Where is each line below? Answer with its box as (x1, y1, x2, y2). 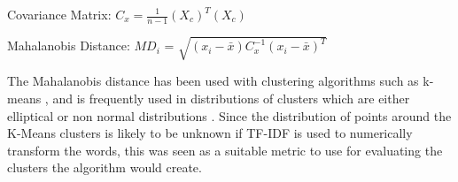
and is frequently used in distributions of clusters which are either (52, 88, 410, 107)
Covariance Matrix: (7, 5, 112, 23)
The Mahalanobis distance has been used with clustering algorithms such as (7, 72, 419, 90)
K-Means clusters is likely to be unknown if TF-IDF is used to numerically (7, 124, 413, 142)
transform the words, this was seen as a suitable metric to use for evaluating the (7, 140, 443, 159)
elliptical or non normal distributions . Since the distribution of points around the (7, 106, 452, 125)
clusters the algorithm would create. (7, 158, 202, 177)
